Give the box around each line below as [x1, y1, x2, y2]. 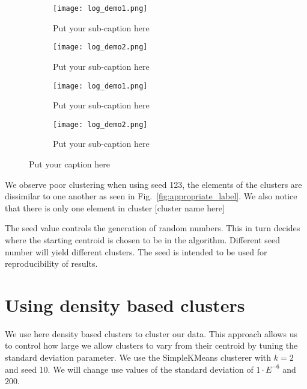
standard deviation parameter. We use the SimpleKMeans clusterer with [5, 351, 272, 364]
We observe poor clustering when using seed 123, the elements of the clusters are [5, 178, 302, 190]
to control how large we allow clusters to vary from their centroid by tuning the [5, 339, 298, 352]
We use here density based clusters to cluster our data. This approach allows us [5, 327, 297, 340]
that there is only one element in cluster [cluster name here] [5, 201, 225, 214]
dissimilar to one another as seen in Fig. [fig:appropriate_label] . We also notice [5, 190, 297, 202]
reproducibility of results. [5, 257, 98, 270]
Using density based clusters [5, 292, 245, 317]
